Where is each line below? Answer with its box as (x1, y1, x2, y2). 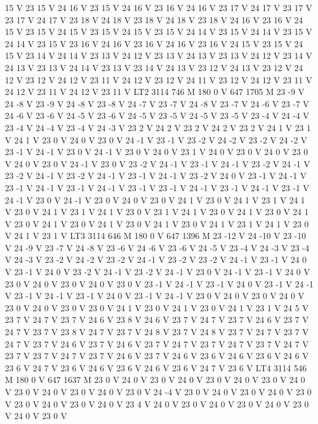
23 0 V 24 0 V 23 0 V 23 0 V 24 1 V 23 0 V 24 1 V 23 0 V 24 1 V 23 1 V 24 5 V (5, 301, 309, 314)
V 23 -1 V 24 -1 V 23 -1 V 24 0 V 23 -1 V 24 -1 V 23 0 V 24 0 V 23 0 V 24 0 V (5, 289, 305, 302)
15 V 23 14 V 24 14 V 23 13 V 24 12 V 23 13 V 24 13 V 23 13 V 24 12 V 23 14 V (5, 49, 312, 62)
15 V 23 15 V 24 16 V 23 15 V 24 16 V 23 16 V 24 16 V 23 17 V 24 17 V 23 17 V (5, 1, 312, 13)
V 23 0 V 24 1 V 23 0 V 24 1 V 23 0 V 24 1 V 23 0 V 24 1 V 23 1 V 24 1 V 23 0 (5, 217, 309, 230)
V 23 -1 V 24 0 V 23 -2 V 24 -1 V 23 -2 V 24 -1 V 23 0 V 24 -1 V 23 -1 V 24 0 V (5, 265, 310, 278)
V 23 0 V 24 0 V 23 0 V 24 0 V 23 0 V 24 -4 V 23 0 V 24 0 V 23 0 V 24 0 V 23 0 (5, 385, 312, 398)
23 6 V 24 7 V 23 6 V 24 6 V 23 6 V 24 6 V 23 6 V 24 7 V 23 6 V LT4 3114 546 (5, 361, 307, 374)
